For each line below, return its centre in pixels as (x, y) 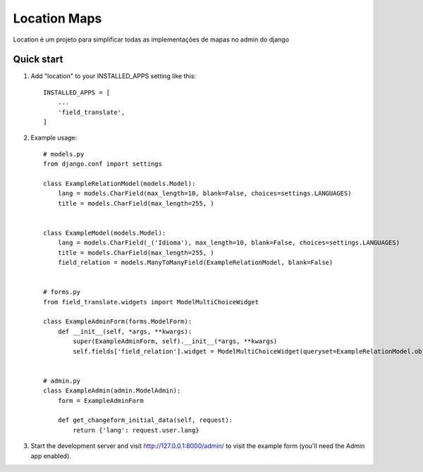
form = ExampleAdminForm (100, 400)
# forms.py (62, 292)
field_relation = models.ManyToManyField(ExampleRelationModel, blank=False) (195, 263)
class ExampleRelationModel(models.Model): (119, 184)
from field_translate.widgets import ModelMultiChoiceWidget (151, 302)
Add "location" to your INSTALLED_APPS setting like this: (114, 76)
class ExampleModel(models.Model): (105, 233)
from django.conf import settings (103, 164)
